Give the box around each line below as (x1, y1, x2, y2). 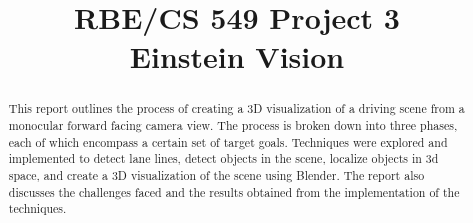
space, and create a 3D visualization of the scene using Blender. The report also (8, 166, 425, 183)
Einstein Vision (129, 36, 345, 77)
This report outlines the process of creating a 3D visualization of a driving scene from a (8, 100, 465, 117)
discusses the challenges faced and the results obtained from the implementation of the (8, 183, 460, 200)
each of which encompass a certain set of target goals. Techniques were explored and (8, 133, 448, 150)
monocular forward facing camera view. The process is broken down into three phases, (8, 117, 458, 134)
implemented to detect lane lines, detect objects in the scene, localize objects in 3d (8, 150, 439, 167)
